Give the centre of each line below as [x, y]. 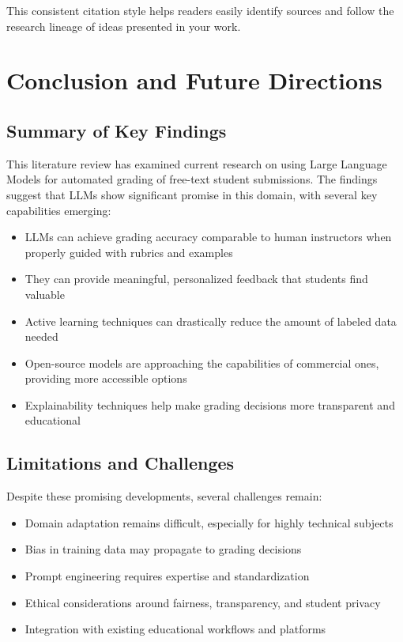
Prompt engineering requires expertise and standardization [167, 576]
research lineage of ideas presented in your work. [124, 26]
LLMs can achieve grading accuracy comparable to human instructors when [208, 237]
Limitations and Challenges [121, 463]
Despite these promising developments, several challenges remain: [164, 496]
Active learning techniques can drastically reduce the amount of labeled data [211, 321]
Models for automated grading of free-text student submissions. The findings [192, 179]
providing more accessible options [106, 378]
